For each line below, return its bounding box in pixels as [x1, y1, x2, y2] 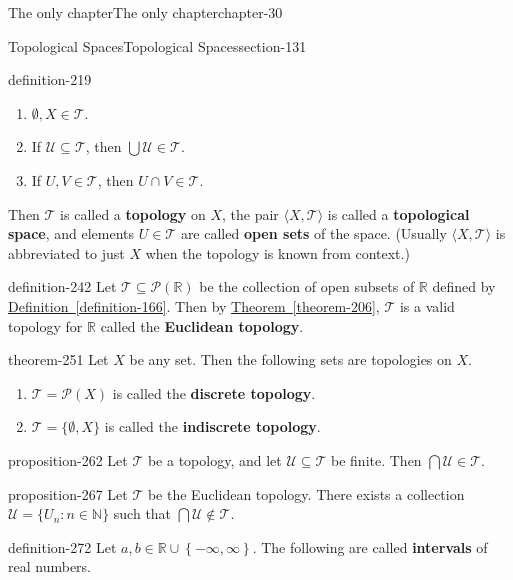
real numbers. [8, 556, 91, 577]
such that [113, 503, 172, 524]
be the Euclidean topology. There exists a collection [147, 483, 465, 504]
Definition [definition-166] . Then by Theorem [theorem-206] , [8, 295, 380, 316]
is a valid [399, 295, 455, 316]
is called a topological [327, 203, 470, 224]
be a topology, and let [147, 449, 282, 470]
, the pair [222, 203, 279, 224]
